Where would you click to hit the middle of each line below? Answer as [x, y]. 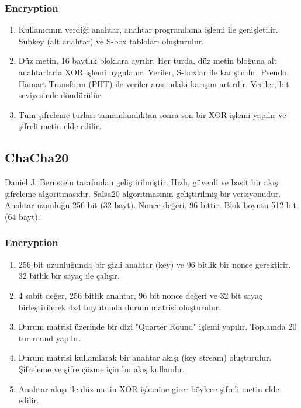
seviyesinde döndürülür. [61, 95]
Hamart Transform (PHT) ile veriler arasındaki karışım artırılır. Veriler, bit [154, 83]
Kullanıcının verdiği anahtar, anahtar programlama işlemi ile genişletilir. [148, 30]
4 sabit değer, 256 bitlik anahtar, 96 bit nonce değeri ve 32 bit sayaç [141, 295]
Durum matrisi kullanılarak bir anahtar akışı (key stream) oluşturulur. [145, 357]
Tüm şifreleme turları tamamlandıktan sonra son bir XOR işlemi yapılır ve [152, 114]
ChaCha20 [37, 158]
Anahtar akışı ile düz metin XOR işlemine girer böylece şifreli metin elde [149, 388]
